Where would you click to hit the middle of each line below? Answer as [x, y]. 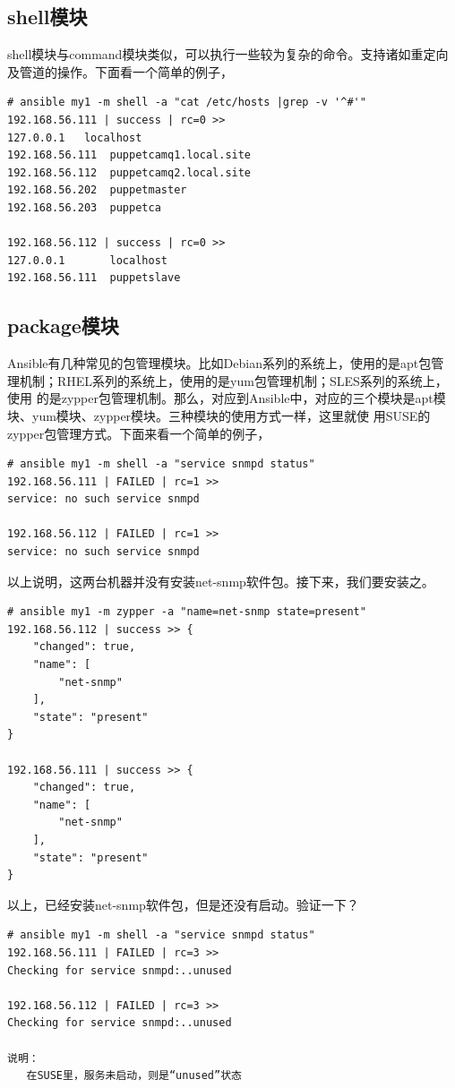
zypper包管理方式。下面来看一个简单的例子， [139, 433]
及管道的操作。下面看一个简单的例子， [120, 71]
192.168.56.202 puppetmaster [97, 190]
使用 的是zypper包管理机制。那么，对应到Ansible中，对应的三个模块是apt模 [227, 398]
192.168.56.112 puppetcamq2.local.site [129, 172]
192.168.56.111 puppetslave [94, 278]
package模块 [63, 326]
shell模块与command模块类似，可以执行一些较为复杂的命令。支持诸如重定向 [228, 54]
